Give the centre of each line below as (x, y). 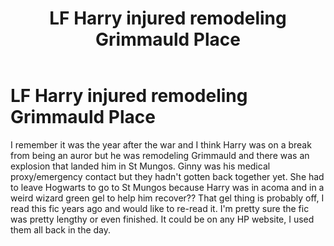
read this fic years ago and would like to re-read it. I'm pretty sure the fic (160, 208)
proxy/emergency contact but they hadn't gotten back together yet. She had (167, 176)
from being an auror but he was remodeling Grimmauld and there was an (160, 155)
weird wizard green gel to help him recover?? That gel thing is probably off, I (167, 198)
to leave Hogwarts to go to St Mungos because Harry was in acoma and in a (167, 187)
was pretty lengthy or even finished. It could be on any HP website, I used (162, 219)
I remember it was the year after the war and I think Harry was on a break (161, 144)
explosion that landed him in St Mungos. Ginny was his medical (140, 166)
